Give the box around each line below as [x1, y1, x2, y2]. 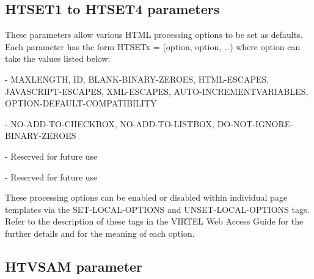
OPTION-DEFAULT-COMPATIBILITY [5, 97, 157, 110]
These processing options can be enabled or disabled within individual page [5, 191, 288, 204]
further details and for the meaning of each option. [5, 226, 195, 239]
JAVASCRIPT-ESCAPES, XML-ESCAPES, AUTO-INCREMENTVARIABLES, [5, 84, 309, 97]
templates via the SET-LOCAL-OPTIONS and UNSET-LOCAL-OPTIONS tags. [5, 203, 310, 215]
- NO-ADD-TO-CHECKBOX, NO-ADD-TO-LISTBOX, [5, 117, 214, 130]
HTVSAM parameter [5, 256, 143, 275]
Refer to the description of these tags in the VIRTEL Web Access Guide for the [5, 215, 304, 228]
